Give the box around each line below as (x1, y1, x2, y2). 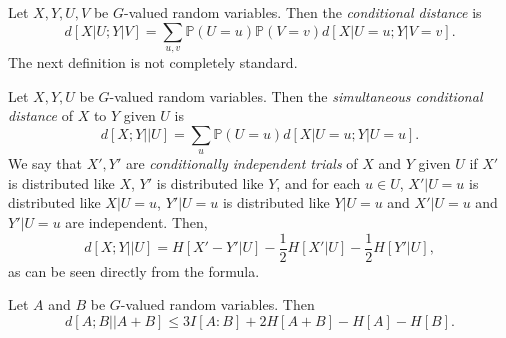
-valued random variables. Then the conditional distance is (123, 2, 482, 22)
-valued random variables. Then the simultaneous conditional (109, 85, 483, 106)
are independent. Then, (65, 211, 208, 232)
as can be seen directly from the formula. (8, 260, 260, 281)
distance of (8, 105, 73, 126)
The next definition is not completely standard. (8, 51, 298, 72)
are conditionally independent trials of (125, 153, 358, 174)
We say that (8, 153, 82, 174)
